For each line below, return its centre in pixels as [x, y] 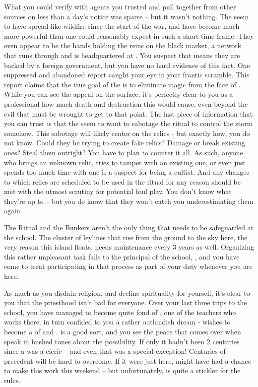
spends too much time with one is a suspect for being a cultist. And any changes [127, 172]
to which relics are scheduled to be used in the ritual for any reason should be [122, 181]
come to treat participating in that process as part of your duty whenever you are [128, 266]
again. [13, 211]
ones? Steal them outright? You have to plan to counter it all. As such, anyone [124, 152]
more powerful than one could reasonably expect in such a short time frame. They [129, 35]
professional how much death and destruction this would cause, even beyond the [126, 103]
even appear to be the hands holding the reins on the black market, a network [123, 45]
